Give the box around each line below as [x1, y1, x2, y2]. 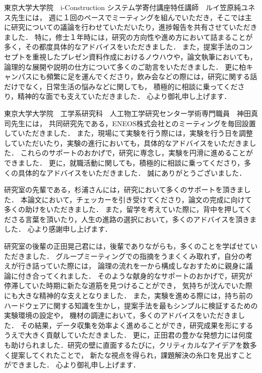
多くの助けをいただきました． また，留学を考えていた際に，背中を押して [4, 204, 245, 215]
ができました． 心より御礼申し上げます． [4, 359, 140, 370]
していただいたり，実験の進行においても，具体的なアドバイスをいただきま [4, 137, 249, 148]
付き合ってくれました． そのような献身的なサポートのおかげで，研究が [18, 270, 252, 281]
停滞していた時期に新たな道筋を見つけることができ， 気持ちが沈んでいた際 [4, 280, 253, 291]
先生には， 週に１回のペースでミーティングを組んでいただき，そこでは [11, 12, 245, 22]
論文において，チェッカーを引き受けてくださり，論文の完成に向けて [27, 194, 252, 204]
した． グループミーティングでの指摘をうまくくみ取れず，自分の [32, 250, 245, 261]
